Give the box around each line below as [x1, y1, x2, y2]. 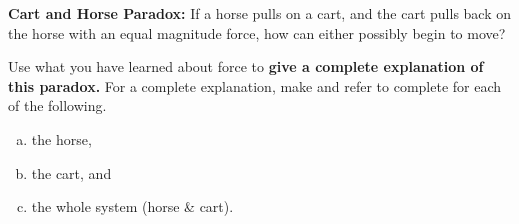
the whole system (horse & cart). [31, 196, 234, 217]
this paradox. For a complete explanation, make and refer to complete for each [8, 75, 502, 96]
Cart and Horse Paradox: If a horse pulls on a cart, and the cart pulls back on [8, 3, 512, 23]
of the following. [8, 95, 107, 116]
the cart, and [31, 162, 112, 183]
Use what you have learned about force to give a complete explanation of [8, 56, 484, 77]
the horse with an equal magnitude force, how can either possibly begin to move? [8, 22, 506, 43]
